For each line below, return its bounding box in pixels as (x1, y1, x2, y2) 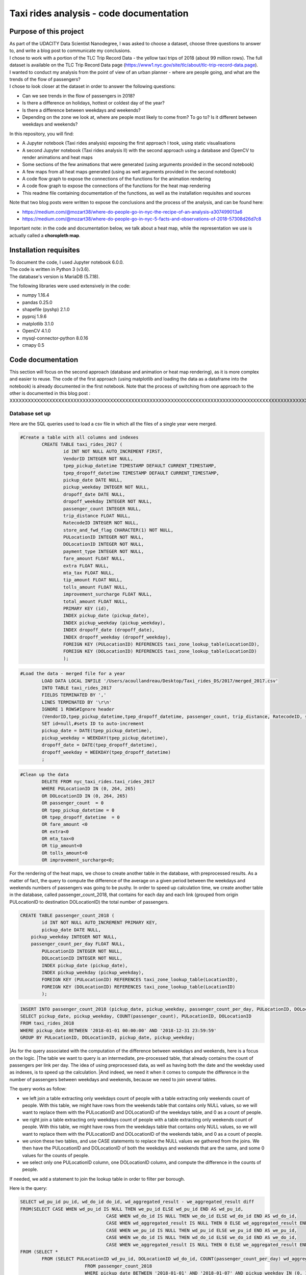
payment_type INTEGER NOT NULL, (63, 548, 144, 554)
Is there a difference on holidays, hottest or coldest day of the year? (22, 100, 165, 106)
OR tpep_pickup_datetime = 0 (41, 807, 115, 813)
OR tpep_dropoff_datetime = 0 (41, 814, 120, 820)
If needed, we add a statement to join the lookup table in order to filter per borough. (9, 1176, 186, 1182)
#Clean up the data (20, 772, 69, 777)
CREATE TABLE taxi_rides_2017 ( (41, 442, 122, 447)
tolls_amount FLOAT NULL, (63, 584, 128, 590)
